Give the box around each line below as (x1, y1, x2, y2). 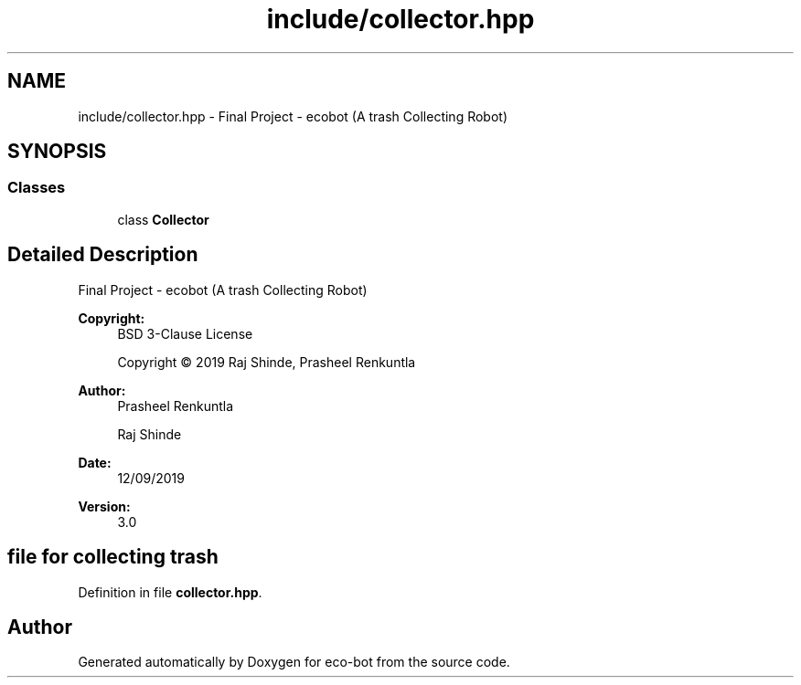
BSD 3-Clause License (117, 325, 253, 342)
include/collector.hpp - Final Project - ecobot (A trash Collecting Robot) (78, 108, 508, 124)
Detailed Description (7, 243, 198, 267)
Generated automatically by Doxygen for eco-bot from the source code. (78, 654, 510, 670)
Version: (78, 498, 131, 514)
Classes (7, 178, 66, 197)
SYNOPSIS (7, 140, 107, 163)
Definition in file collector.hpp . (78, 584, 262, 600)
